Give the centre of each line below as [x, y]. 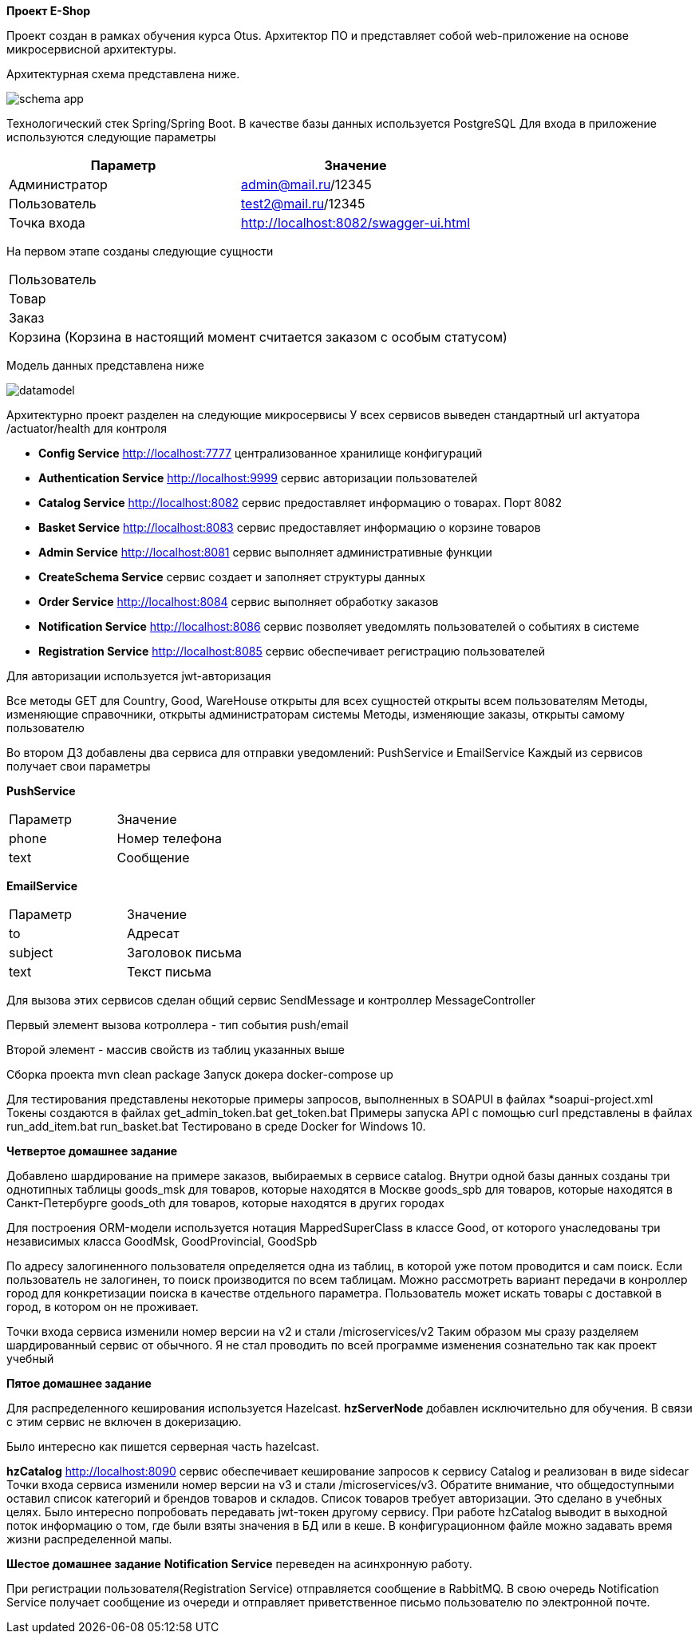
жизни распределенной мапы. [89, 1539]
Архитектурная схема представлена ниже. [123, 74]
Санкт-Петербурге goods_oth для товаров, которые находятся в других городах [225, 1203]
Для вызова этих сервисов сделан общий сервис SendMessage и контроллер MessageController [271, 1000]
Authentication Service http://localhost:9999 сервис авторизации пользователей [258, 478]
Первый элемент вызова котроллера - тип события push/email [178, 1025]
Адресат [153, 933]
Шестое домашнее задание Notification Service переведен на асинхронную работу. [239, 1564]
